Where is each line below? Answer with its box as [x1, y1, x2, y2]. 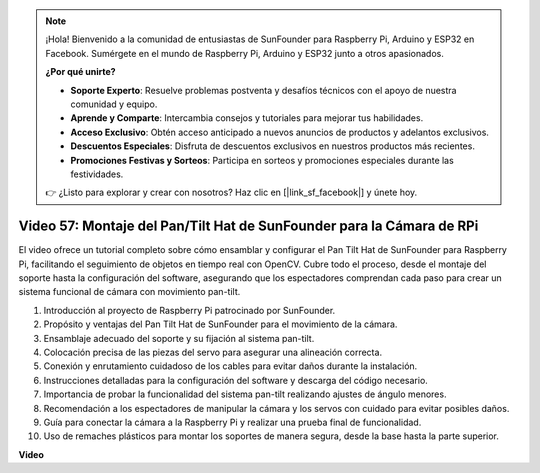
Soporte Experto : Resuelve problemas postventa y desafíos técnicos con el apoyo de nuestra [70, 84, 457, 96]
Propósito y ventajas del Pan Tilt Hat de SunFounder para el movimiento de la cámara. [43, 318, 398, 330]
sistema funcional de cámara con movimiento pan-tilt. [18, 286, 241, 298]
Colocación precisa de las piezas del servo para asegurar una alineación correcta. [43, 346, 383, 358]
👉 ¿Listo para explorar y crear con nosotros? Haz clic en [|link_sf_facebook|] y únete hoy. [45, 186, 418, 199]
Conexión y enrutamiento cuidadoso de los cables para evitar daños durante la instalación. [43, 360, 418, 372]
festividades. [70, 168, 124, 180]
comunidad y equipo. [70, 98, 158, 110]
